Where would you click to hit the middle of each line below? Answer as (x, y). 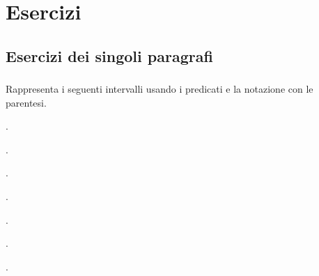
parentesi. (26, 102)
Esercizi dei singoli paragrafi (109, 55)
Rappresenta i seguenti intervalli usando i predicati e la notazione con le (159, 89)
